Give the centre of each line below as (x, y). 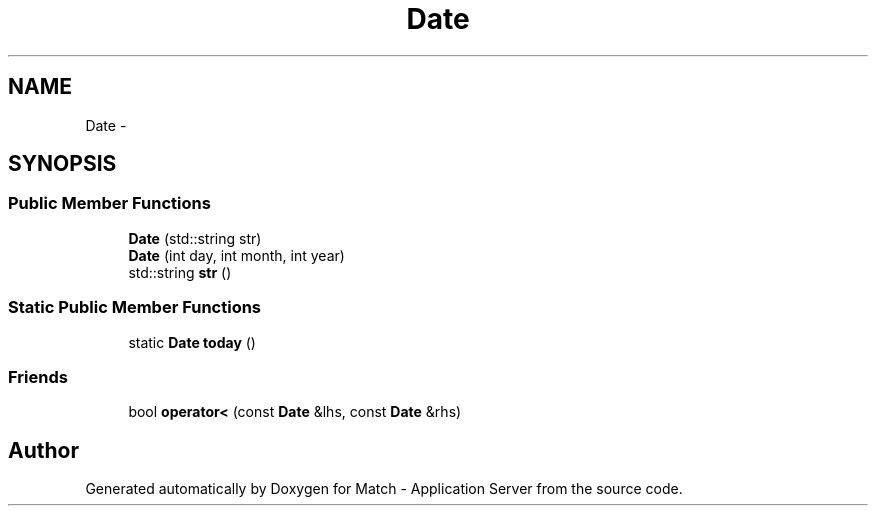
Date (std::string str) (195, 238)
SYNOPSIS (62, 164)
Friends (38, 376)
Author (43, 450)
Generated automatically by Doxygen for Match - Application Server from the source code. (384, 489)
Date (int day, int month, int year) (236, 255)
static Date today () (192, 342)
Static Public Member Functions (135, 307)
